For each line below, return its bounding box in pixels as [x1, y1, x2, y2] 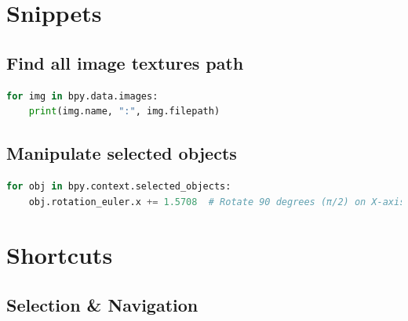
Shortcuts [6, 239, 113, 271]
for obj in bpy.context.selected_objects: [6, 180, 231, 192]
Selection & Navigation [6, 292, 199, 316]
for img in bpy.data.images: [6, 90, 158, 102]
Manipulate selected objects [6, 141, 237, 165]
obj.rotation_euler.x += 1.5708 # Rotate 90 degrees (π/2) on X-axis [28, 196, 406, 207]
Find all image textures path [6, 50, 244, 74]
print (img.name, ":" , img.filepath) [28, 106, 220, 117]
